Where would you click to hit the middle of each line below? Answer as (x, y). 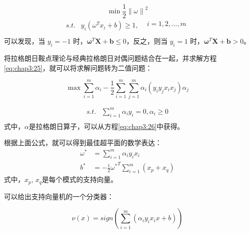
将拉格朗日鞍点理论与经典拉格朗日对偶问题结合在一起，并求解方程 (110, 58)
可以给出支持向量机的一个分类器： (59, 196)
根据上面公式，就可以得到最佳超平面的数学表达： (83, 142)
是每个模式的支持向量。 (80, 179)
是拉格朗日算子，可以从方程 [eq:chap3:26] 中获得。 (106, 126)
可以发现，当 (25, 41)
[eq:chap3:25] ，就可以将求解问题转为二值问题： (78, 67)
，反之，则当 (147, 41)
